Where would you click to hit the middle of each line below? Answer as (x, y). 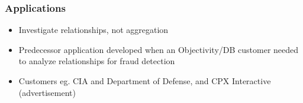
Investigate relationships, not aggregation (94, 30)
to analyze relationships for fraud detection (97, 61)
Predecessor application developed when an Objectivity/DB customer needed (159, 49)
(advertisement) (47, 92)
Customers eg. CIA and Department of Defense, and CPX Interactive (145, 81)
